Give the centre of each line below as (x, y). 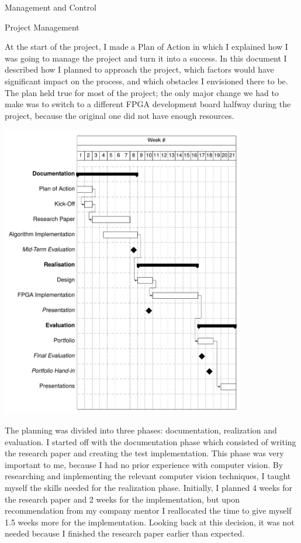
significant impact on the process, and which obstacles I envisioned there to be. (146, 81)
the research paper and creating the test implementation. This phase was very (144, 453)
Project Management (42, 27)
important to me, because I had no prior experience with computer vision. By (144, 464)
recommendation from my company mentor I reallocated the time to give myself (148, 510)
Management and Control (51, 7)
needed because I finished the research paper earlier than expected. (125, 533)
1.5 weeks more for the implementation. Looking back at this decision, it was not (150, 522)
